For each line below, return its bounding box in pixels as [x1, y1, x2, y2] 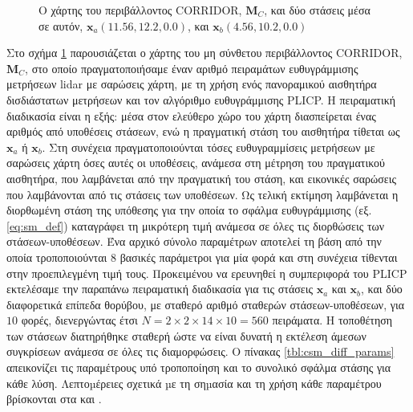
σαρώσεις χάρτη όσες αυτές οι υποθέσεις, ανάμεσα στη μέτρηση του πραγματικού [6, 154, 385, 171]
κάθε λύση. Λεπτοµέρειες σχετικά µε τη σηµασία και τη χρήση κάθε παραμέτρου [6, 374, 382, 391]
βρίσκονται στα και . [6, 390, 102, 407]
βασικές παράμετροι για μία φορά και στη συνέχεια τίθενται [119, 248, 398, 265]
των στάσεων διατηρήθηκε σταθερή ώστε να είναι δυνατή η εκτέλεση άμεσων [6, 327, 366, 344]
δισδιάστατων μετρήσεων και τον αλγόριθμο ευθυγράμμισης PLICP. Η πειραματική [6, 91, 396, 108]
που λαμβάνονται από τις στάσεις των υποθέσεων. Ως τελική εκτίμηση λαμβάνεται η [6, 186, 399, 202]
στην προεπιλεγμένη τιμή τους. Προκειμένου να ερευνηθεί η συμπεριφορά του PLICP [6, 264, 407, 281]
